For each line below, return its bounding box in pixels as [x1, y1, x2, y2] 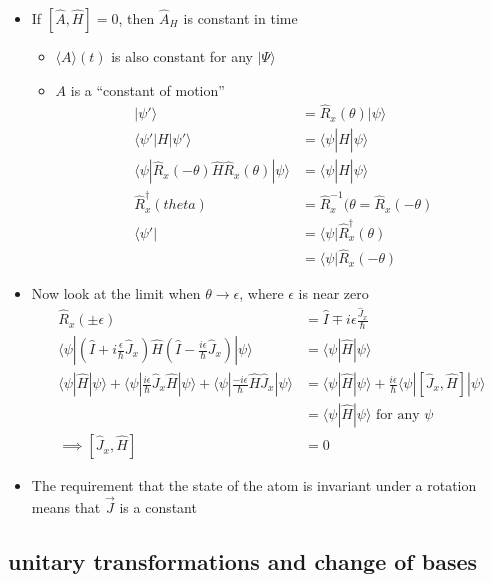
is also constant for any [111, 46, 254, 66]
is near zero [298, 283, 369, 304]
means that [31, 496, 101, 517]
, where [239, 283, 284, 304]
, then [118, 8, 155, 28]
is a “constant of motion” [70, 79, 225, 100]
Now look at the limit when [31, 283, 201, 304]
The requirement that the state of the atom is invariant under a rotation [31, 475, 477, 496]
